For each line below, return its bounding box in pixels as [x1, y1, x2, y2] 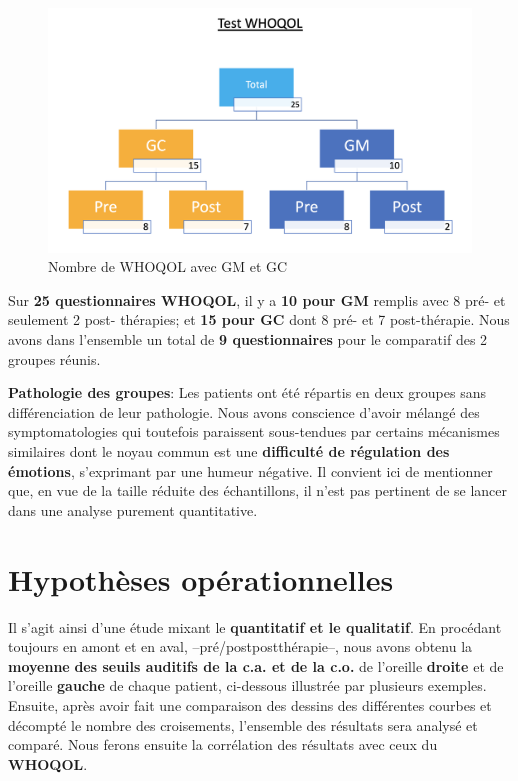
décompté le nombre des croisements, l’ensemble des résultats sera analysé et [8, 714, 478, 735]
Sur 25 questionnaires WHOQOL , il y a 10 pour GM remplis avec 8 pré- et [8, 289, 506, 310]
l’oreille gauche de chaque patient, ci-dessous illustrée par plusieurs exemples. [8, 675, 487, 696]
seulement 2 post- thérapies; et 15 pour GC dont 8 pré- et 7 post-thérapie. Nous [8, 309, 510, 330]
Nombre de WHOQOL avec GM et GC [48, 256, 288, 277]
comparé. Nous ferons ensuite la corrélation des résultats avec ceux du [8, 734, 438, 755]
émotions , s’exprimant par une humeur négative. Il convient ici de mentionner [8, 460, 493, 481]
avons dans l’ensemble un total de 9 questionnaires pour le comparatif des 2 [8, 329, 488, 350]
